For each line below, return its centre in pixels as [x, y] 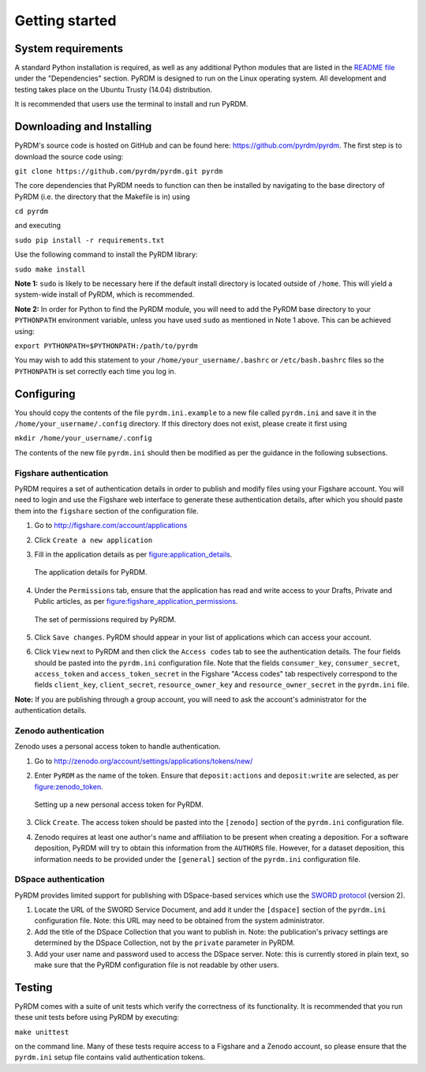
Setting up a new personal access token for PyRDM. [119, 804]
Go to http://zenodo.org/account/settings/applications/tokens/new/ [144, 761]
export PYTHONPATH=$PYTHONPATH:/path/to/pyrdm [106, 346]
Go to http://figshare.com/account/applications [111, 526]
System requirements [69, 49]
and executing [38, 226]
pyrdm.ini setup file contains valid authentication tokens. [110, 1057]
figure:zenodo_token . [69, 786]
